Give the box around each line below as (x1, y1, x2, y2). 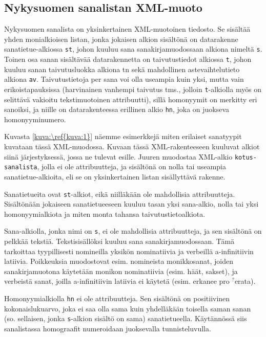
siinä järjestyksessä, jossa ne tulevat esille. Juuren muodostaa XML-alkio (4, 151, 233, 162)
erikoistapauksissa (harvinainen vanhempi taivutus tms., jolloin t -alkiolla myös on (4, 83, 262, 94)
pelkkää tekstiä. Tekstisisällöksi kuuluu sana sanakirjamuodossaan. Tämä (4, 236, 235, 246)
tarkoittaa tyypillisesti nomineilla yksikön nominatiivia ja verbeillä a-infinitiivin (4, 245, 254, 256)
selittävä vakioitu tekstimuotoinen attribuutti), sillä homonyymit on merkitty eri (4, 94, 257, 104)
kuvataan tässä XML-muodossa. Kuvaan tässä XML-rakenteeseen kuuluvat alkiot (4, 141, 260, 152)
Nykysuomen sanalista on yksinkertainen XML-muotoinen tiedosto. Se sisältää (4, 24, 251, 34)
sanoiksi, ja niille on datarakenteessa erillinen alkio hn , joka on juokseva (4, 104, 230, 115)
